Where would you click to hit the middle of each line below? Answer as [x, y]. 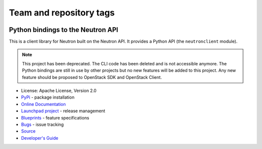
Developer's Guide [40, 138]
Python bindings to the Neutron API [64, 30]
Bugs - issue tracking [42, 124]
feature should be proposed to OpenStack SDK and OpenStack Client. [92, 77]
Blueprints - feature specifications [55, 118]
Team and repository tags [62, 13]
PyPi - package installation [48, 97]
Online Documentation [43, 104]
